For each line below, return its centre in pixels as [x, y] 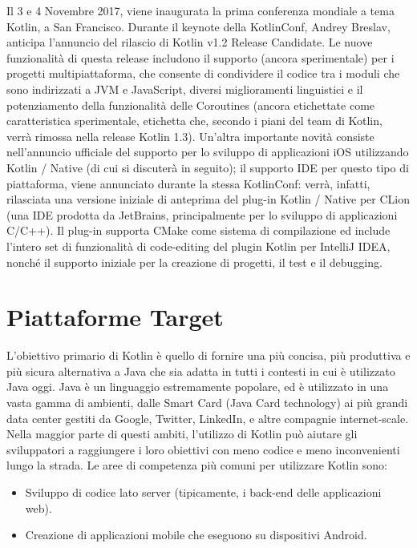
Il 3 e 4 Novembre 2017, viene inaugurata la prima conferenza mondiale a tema [200, 10]
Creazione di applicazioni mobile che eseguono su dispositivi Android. [196, 535]
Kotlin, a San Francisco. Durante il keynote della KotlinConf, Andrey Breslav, [198, 26]
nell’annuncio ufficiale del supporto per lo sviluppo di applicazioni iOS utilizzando [208, 152]
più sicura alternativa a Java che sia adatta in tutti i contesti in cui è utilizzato [201, 371]
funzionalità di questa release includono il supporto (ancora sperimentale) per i [200, 57]
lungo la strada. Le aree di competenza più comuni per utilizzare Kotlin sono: [197, 465]
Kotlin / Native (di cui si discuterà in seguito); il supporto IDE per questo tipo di [208, 167]
